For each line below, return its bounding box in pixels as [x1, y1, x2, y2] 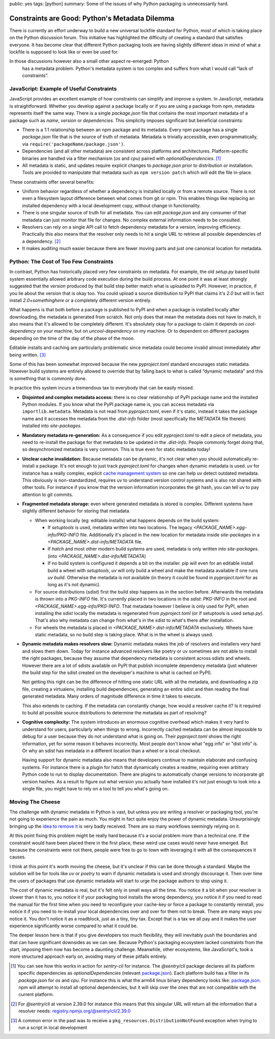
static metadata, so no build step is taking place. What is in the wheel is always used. [35, 632, 213, 638]
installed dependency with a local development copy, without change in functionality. [22, 202, 201, 209]
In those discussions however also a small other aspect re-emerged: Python [9, 58, 169, 64]
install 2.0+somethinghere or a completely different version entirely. [9, 297, 152, 303]
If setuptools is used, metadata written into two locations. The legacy [47, 525, 193, 531]
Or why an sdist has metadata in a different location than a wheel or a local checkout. [22, 748, 201, 754]
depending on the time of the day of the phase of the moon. [9, 335, 135, 341]
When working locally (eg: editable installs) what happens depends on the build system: [35, 517, 220, 523]
